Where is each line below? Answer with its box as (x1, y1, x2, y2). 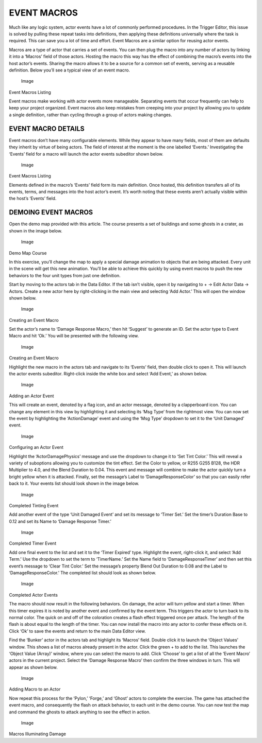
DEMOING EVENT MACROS (9, 208, 93, 216)
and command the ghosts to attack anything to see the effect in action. (9, 709, 150, 715)
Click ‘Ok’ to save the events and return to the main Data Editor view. (9, 628, 146, 634)
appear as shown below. (9, 664, 58, 670)
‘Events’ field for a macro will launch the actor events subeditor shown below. (9, 151, 164, 157)
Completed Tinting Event (9, 502, 59, 508)
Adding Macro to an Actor (9, 686, 61, 692)
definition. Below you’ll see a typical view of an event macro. (9, 67, 131, 73)
